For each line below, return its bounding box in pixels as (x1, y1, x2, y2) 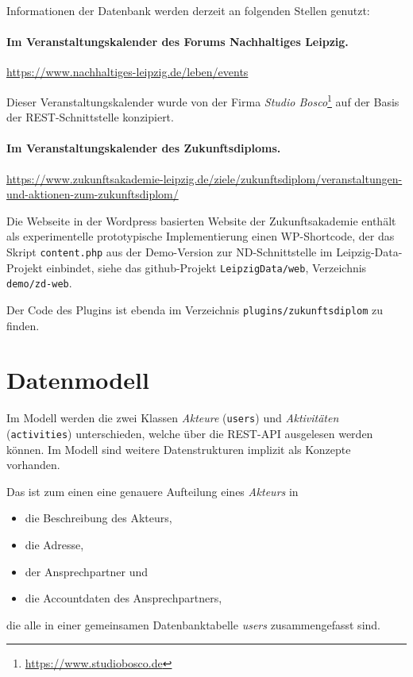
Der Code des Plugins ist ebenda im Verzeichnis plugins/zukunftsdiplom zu (6, 301, 384, 317)
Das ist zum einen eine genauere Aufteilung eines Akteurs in (6, 483, 299, 499)
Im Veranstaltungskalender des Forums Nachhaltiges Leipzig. (6, 33, 349, 50)
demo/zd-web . (6, 275, 72, 291)
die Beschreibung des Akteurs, (25, 510, 172, 526)
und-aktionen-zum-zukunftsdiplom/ (6, 186, 179, 202)
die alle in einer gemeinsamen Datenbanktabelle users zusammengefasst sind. (6, 616, 380, 633)
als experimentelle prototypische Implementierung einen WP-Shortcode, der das (6, 228, 395, 244)
